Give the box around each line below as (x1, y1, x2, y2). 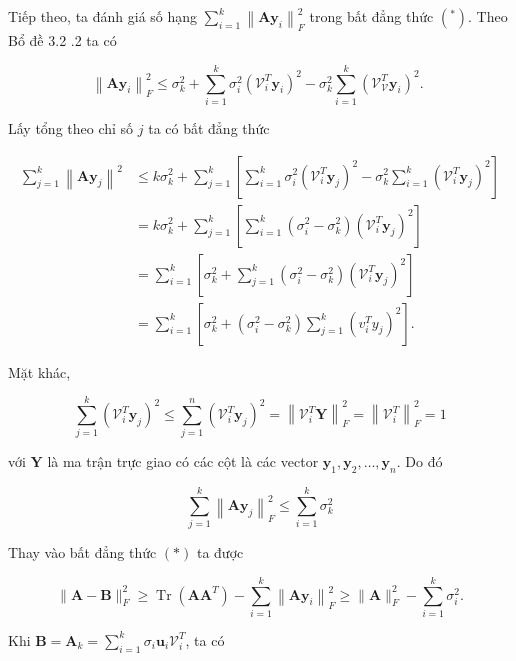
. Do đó (396, 451, 443, 472)
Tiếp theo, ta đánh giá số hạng (8, 6, 198, 26)
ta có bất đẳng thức (148, 117, 270, 138)
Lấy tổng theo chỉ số (8, 117, 134, 138)
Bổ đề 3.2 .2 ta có (8, 30, 117, 51)
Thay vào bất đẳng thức (8, 542, 157, 563)
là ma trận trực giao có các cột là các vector (47, 451, 319, 472)
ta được (196, 542, 244, 563)
